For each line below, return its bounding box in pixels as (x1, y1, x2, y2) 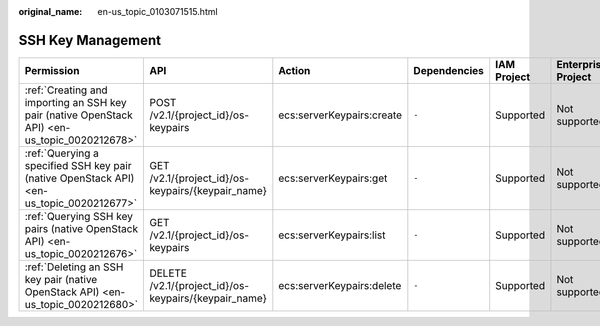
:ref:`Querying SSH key (24, 209, 134, 223)
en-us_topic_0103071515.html (97, 6, 219, 17)
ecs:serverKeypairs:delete (278, 278, 402, 292)
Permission (24, 63, 80, 77)
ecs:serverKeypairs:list (278, 228, 386, 242)
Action (278, 63, 311, 77)
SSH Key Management (18, 31, 162, 49)
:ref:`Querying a (24, 146, 100, 160)
